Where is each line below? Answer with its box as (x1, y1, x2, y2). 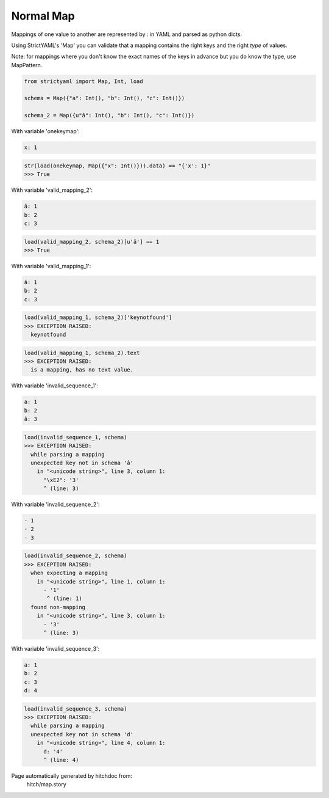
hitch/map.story (26, 781, 66, 788)
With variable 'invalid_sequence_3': (11, 645, 100, 652)
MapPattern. (11, 61, 43, 68)
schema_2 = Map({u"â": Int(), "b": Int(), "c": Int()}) (24, 112, 195, 119)
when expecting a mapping (30, 569, 108, 577)
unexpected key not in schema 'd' (30, 731, 134, 738)
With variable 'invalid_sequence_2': (11, 501, 100, 508)
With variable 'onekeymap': (11, 128, 80, 135)
